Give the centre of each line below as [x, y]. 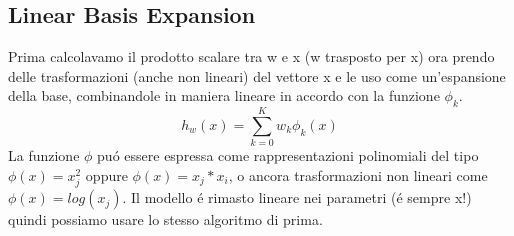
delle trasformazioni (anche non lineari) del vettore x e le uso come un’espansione [257, 75]
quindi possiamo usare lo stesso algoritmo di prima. [165, 219]
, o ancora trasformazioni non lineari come [358, 174]
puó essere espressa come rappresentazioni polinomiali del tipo [288, 155]
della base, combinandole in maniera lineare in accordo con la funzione [224, 95]
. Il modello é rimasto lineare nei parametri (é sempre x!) [297, 197]
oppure [106, 174]
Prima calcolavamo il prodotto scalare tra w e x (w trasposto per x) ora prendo [251, 56]
